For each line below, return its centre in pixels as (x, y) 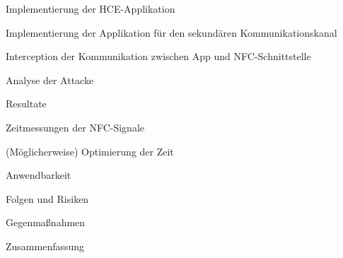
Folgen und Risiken (47, 198)
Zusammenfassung (45, 246)
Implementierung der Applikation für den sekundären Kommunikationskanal (171, 32)
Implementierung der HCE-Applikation (91, 8)
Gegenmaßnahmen (46, 222)
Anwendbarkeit (39, 175)
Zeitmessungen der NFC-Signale (75, 127)
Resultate (26, 104)
